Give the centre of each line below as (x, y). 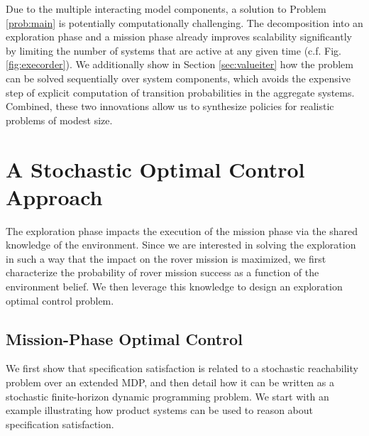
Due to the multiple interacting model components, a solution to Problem (166, 9)
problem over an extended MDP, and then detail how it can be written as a (170, 382)
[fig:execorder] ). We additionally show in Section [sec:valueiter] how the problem (180, 64)
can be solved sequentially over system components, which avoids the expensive (178, 78)
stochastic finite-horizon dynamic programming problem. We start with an (167, 396)
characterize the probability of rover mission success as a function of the (163, 272)
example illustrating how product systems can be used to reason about (160, 410)
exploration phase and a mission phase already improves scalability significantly (179, 37)
